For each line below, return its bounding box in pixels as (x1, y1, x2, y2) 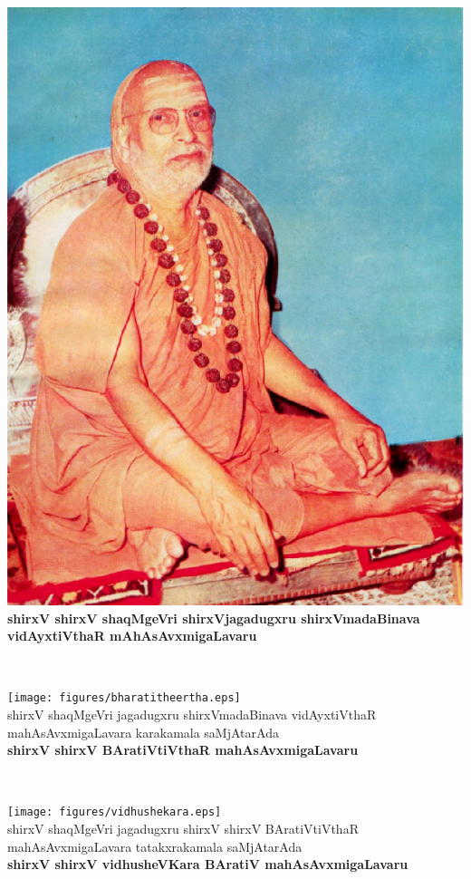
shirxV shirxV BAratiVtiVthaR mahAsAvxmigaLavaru (7, 740, 359, 759)
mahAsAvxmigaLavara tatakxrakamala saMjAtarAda (7, 836, 303, 855)
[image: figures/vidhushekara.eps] (7, 806, 222, 819)
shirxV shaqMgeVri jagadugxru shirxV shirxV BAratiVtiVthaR (7, 819, 359, 838)
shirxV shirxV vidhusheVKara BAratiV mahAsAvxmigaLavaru (7, 855, 409, 874)
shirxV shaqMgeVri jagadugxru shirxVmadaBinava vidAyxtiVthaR (7, 705, 377, 723)
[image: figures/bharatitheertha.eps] (7, 691, 241, 705)
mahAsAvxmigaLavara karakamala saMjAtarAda (7, 722, 279, 741)
